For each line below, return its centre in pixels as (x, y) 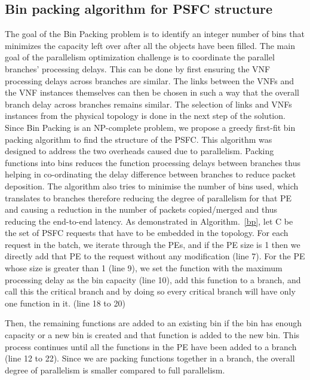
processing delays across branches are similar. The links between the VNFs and (150, 80)
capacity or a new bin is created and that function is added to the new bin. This (152, 335)
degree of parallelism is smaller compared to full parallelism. (115, 370)
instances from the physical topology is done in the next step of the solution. (145, 116)
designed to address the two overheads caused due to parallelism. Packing (139, 151)
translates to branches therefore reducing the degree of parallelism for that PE (148, 197)
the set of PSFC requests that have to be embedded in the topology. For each (147, 233)
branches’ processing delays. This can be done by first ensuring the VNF (138, 68)
